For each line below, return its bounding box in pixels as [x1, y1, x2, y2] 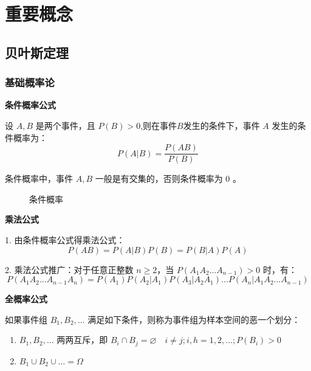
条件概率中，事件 [5, 172, 73, 185]
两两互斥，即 [56, 333, 108, 346]
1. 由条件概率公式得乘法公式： [5, 234, 125, 246]
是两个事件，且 [35, 119, 95, 131]
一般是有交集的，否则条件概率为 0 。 [95, 172, 242, 185]
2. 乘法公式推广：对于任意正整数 [5, 263, 134, 276]
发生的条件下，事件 [183, 119, 260, 131]
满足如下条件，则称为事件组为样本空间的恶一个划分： [87, 313, 301, 325]
